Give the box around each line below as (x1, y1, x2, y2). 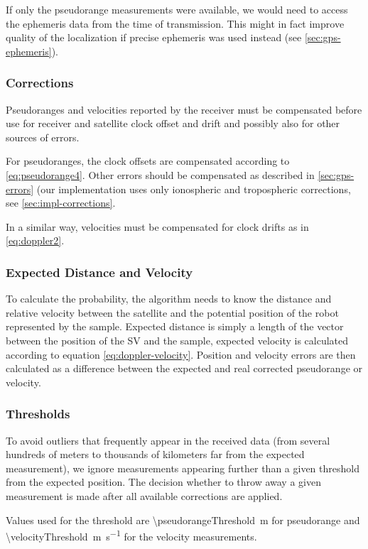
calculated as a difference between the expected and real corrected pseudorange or (6, 361, 362, 376)
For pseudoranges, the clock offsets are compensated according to (6, 153, 290, 168)
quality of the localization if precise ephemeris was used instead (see (6, 30, 302, 45)
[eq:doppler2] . (6, 233, 65, 248)
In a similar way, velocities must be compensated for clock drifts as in (6, 219, 309, 234)
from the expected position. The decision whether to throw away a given (6, 474, 321, 489)
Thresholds (6, 405, 70, 423)
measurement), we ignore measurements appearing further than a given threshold (6, 460, 359, 475)
